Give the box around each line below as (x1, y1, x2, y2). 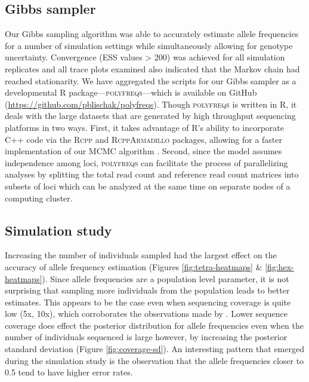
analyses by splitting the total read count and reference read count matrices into (5, 168, 299, 181)
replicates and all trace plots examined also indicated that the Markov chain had (5, 62, 300, 75)
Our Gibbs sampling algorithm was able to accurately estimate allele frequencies (5, 27, 299, 40)
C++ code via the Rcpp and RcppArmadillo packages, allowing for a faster (5, 133, 283, 145)
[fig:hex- (265, 260, 294, 273)
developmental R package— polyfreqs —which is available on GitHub (5, 86, 257, 99)
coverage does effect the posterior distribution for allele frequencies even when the (5, 319, 304, 331)
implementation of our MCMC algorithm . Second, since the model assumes (5, 145, 282, 157)
